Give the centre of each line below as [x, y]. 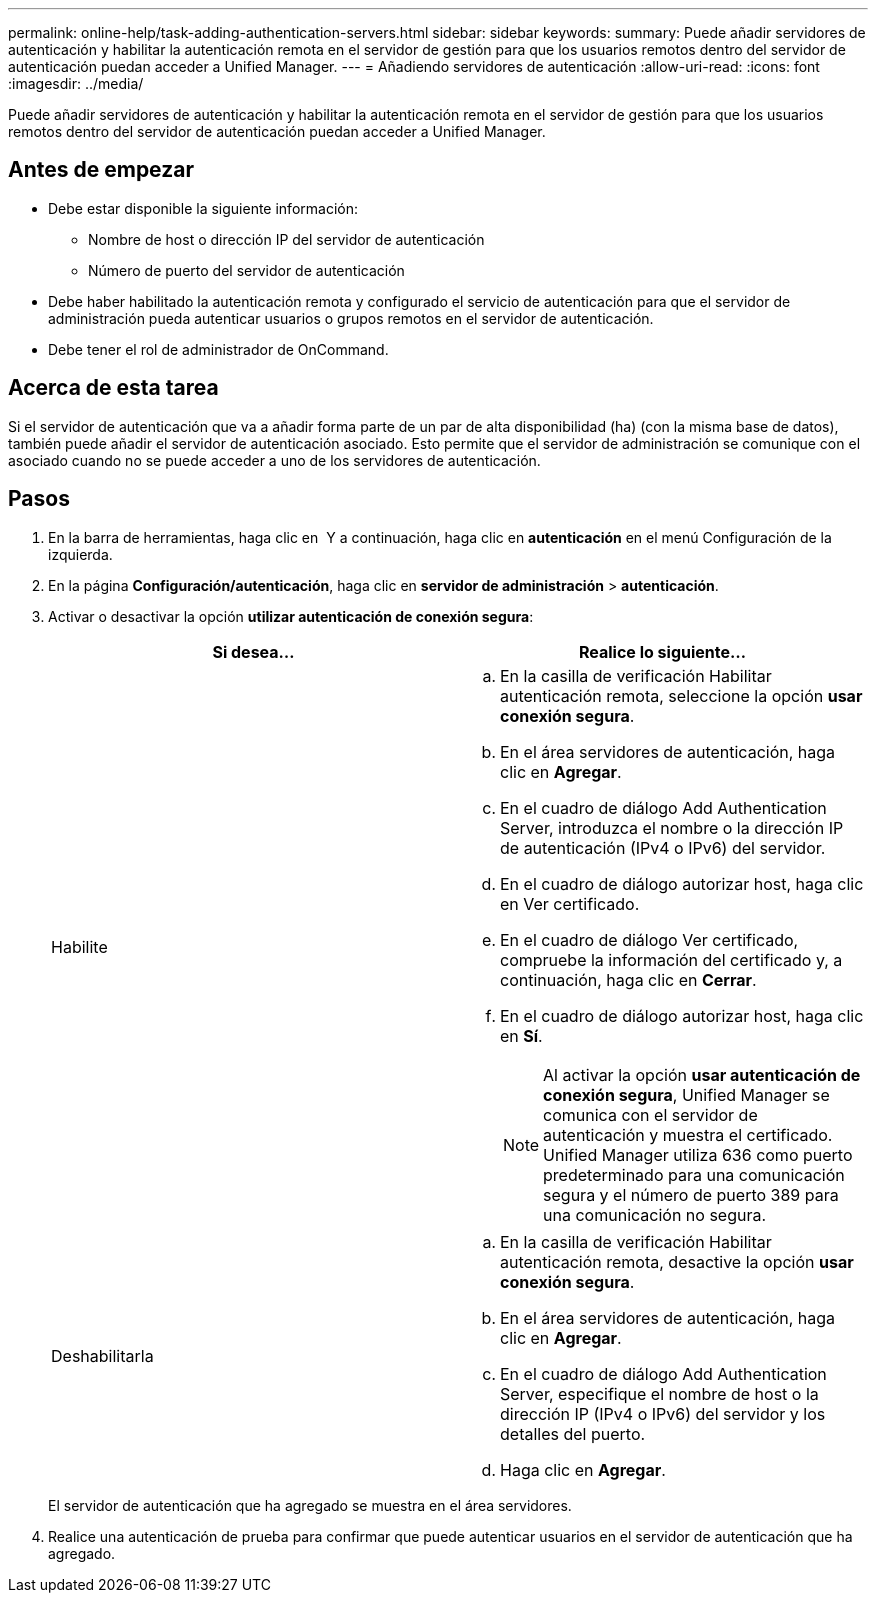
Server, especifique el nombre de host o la [659, 1393]
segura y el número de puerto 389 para [691, 1194]
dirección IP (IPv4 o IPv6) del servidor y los [663, 1413]
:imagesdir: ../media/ [76, 83]
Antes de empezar [101, 170]
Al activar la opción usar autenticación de [702, 1074]
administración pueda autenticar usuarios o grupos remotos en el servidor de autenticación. [351, 318]
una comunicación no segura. [655, 1214]
